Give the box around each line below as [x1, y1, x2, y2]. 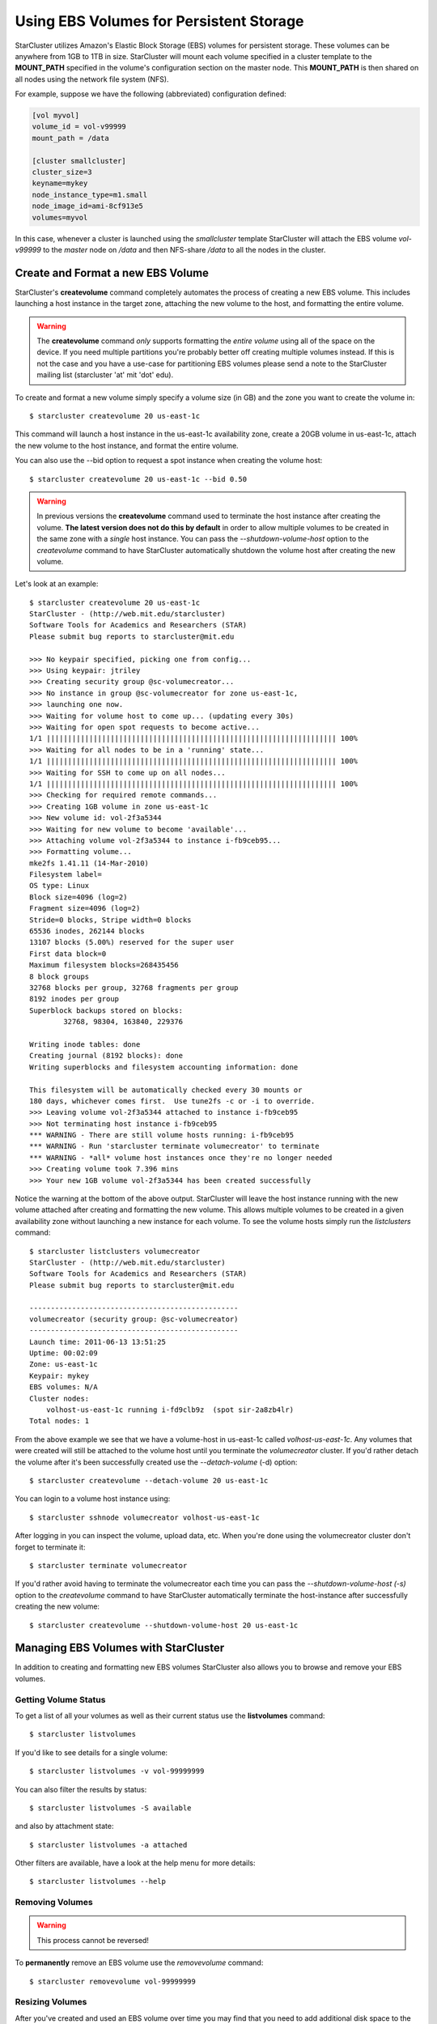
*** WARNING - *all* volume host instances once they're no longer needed [29, 1153, 333, 1162]
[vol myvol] [32, 111, 80, 121]
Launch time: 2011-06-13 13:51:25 [29, 1337, 166, 1346]
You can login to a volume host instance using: [15, 1494, 171, 1503]
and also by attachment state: [15, 1822, 114, 1831]
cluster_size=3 [32, 168, 92, 177]
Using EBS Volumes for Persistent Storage [15, 12, 304, 30]
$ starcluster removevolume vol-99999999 [29, 1976, 196, 1986]
